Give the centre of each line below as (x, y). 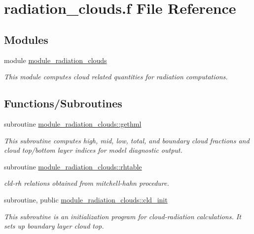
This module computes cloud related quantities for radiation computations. (116, 77)
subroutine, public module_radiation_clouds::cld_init (86, 199)
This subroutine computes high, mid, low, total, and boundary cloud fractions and (127, 140)
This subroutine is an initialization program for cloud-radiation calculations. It (123, 216)
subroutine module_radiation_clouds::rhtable (73, 166)
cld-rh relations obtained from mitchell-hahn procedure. (87, 183)
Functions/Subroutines (63, 103)
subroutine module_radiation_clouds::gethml (73, 123)
